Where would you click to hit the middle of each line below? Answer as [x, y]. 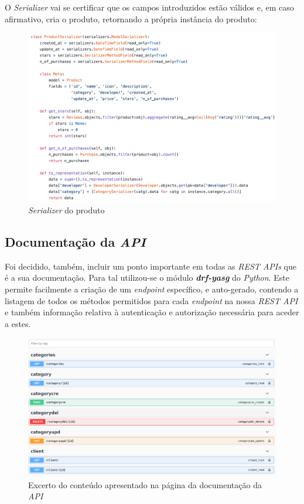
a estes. [18, 323]
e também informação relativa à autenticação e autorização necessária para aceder [152, 312]
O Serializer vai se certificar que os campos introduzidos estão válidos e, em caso [149, 7]
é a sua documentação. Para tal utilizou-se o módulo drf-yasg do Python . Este [147, 277]
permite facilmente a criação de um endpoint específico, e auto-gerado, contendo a [152, 289]
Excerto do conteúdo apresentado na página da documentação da [145, 484]
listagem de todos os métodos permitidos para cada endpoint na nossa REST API [151, 300]
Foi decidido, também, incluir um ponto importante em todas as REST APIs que [151, 266]
